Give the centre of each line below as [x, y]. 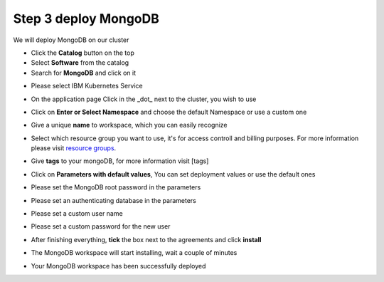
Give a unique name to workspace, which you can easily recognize [129, 125]
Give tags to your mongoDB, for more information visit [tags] [120, 161]
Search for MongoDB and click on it [84, 73]
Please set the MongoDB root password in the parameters [116, 187]
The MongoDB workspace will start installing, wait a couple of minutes [134, 253]
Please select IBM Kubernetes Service [87, 86]
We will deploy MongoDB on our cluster [71, 40]
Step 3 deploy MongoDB [86, 19]
